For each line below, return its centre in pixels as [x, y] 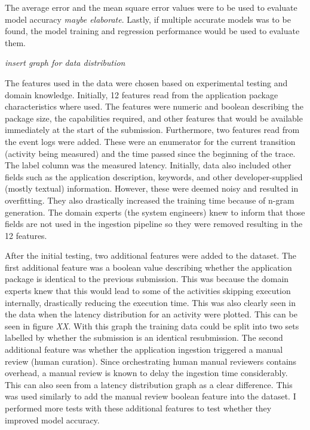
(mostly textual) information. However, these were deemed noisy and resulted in [152, 188]
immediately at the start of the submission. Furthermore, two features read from [152, 130]
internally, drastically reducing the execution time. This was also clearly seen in [151, 302]
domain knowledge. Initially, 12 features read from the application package [142, 94]
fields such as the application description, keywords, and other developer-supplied [154, 176]
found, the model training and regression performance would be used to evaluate [152, 31]
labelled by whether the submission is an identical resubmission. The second [144, 337]
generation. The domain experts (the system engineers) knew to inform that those [155, 212]
